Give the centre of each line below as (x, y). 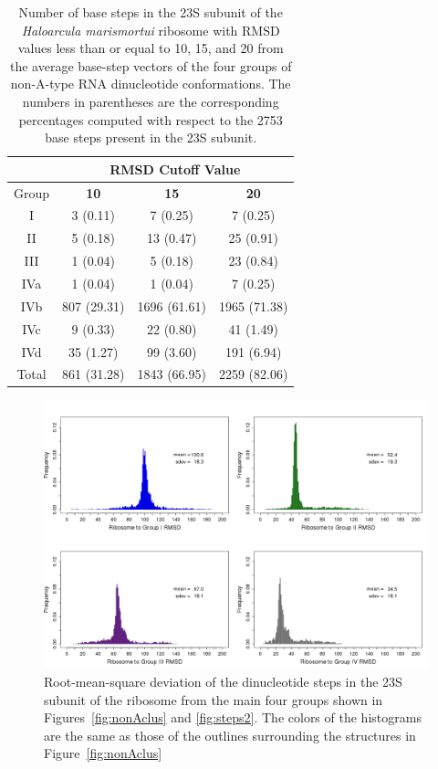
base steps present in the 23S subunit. (151, 137)
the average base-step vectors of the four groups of (151, 65)
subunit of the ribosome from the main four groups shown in (214, 699)
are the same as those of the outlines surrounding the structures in (230, 735)
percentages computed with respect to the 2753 (151, 119)
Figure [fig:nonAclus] (103, 753)
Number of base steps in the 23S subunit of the (151, 12)
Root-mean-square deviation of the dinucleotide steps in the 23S (223, 682)
